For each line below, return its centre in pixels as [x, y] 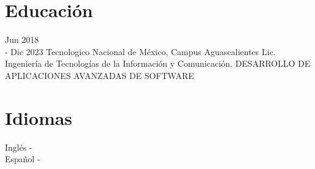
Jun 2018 [22, 39]
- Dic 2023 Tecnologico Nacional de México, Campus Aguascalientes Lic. [140, 51]
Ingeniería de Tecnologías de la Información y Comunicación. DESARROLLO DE [158, 63]
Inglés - [19, 147]
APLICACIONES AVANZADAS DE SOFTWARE [100, 75]
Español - [23, 159]
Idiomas [39, 117]
